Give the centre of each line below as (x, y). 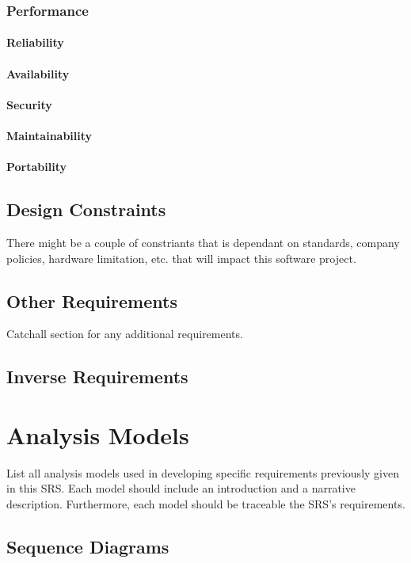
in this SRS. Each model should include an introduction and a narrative (181, 488)
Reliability (35, 42)
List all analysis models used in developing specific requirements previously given (203, 472)
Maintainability (49, 135)
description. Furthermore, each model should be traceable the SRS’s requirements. (206, 504)
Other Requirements (92, 301)
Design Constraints (86, 209)
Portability (36, 167)
